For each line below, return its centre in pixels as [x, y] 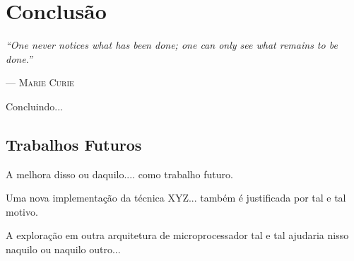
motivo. [22, 211]
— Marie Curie [40, 82]
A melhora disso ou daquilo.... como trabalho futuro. [119, 174]
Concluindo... [34, 106]
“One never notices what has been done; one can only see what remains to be [172, 45]
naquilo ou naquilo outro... [63, 249]
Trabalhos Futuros [74, 144]
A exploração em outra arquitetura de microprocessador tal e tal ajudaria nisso [177, 235]
